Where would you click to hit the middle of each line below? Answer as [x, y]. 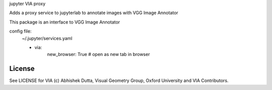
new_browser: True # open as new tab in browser [98, 54]
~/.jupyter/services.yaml [47, 38]
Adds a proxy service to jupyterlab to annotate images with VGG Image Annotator [94, 13]
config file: [20, 31]
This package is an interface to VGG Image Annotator [65, 22]
